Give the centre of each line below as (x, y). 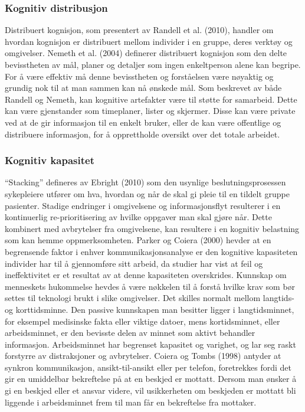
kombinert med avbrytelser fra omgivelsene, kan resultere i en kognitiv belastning (152, 228)
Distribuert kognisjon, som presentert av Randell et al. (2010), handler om (139, 30)
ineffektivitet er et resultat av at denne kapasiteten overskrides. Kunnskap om (146, 275)
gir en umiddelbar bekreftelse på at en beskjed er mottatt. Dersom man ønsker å (151, 379)
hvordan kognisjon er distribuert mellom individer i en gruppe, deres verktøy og (149, 41)
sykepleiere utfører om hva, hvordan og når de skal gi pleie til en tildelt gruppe (147, 193)
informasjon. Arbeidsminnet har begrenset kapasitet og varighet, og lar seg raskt (150, 344)
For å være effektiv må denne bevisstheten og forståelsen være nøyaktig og (139, 76)
